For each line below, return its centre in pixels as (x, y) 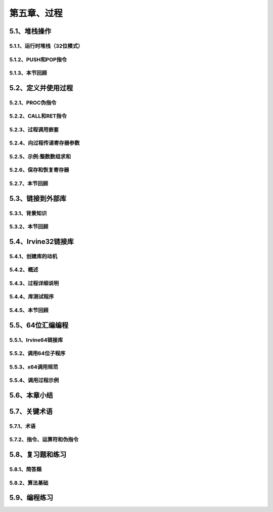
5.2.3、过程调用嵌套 (34, 129)
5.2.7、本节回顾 (29, 184)
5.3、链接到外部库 (38, 198)
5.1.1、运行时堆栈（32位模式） (46, 46)
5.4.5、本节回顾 (29, 310)
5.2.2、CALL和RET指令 (38, 116)
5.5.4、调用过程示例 (34, 380)
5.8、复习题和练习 (38, 454)
